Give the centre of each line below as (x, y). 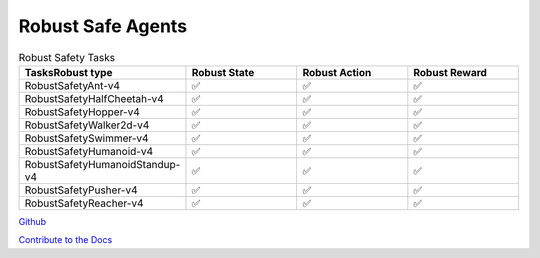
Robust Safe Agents (103, 26)
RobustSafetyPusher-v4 (81, 190)
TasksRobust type (68, 72)
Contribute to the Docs (65, 240)
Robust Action (337, 72)
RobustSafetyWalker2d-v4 (87, 125)
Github (32, 221)
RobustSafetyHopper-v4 (82, 112)
